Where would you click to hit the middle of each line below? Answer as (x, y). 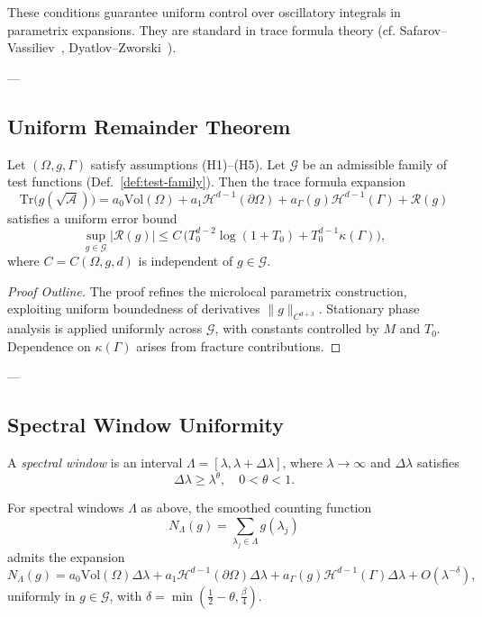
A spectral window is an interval (95, 463)
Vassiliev (31, 47)
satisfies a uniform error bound (92, 218)
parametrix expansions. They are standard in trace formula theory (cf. (202, 29)
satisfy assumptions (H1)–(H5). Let (188, 163)
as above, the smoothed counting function (256, 508)
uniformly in (41, 595)
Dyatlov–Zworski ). (123, 47)
